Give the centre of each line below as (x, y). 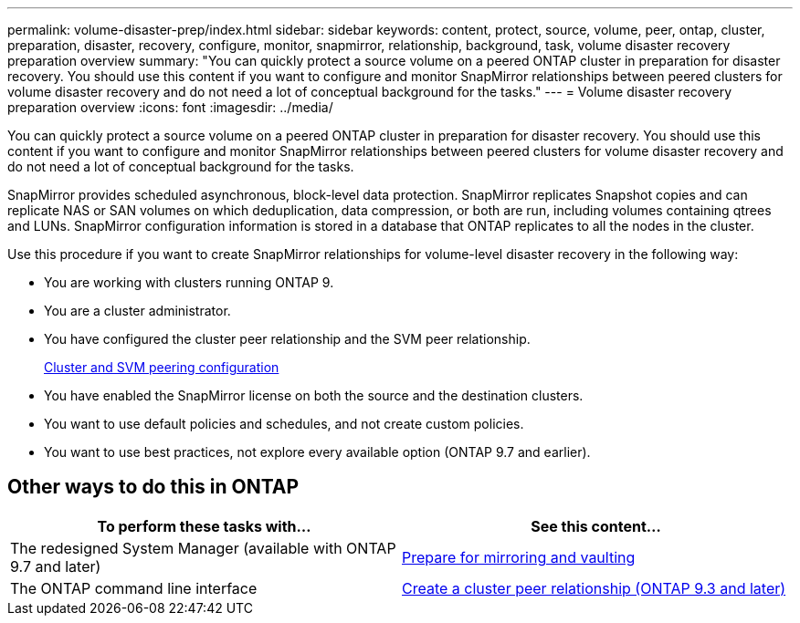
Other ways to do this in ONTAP (153, 487)
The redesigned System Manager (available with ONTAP (203, 548)
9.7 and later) (56, 566)
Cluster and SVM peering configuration (162, 367)
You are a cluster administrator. (137, 311)
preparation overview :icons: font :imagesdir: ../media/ (170, 107)
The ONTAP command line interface (134, 588)
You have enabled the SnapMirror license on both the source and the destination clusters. (314, 395)
